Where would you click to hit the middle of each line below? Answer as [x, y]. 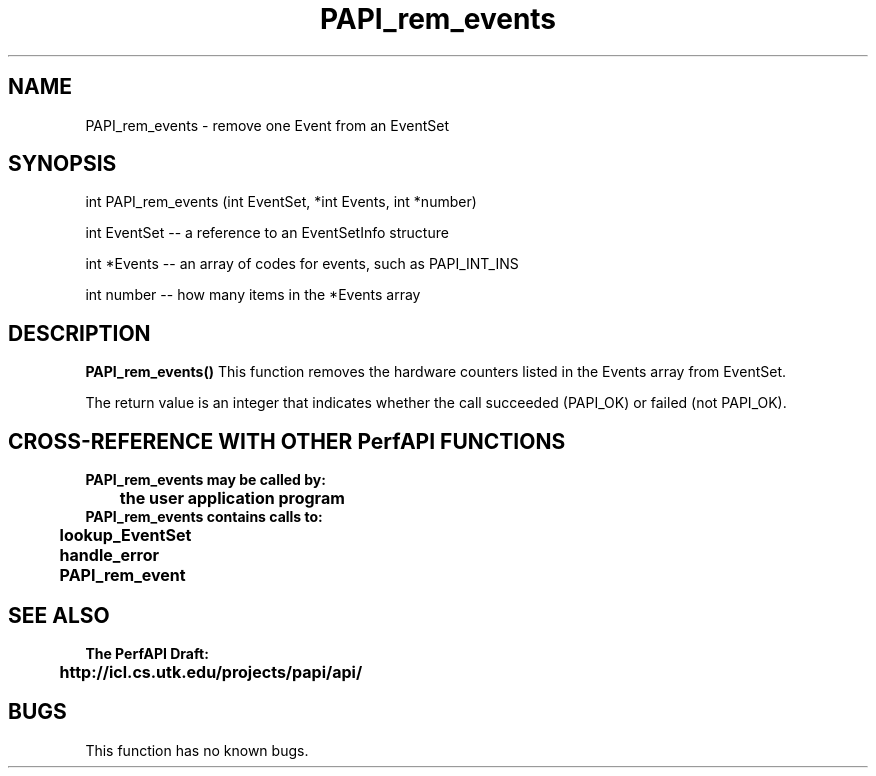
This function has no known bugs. [197, 750]
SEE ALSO [59, 615]
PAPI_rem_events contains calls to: [204, 517]
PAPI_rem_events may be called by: [205, 480]
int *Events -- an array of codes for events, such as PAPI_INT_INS [302, 264]
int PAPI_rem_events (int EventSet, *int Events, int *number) [281, 202]
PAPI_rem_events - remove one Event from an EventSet [267, 125]
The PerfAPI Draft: [147, 653]
